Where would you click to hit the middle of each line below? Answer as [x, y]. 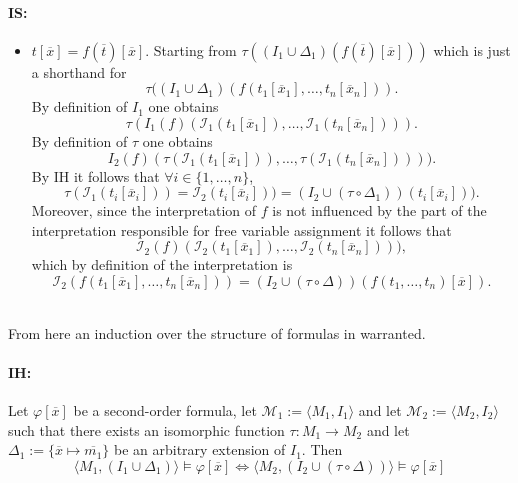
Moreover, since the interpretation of [144, 210]
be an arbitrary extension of [199, 449]
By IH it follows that [95, 175]
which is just [472, 49]
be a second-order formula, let [165, 409]
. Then [322, 449]
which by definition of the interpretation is [162, 264]
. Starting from [191, 49]
